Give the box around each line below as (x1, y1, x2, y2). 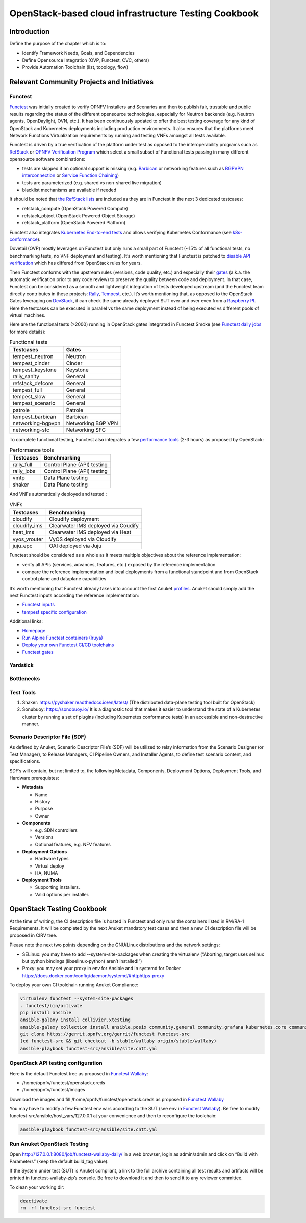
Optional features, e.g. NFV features (35, 842, 111, 848)
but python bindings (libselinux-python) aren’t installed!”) (22, 958, 142, 964)
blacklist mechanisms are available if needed (22, 187, 117, 193)
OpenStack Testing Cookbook (9, 904, 107, 913)
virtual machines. (9, 312, 46, 318)
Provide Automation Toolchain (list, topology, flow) (22, 64, 129, 70)
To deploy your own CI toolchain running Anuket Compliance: (9, 982, 139, 988)
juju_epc (12, 542, 33, 549)
